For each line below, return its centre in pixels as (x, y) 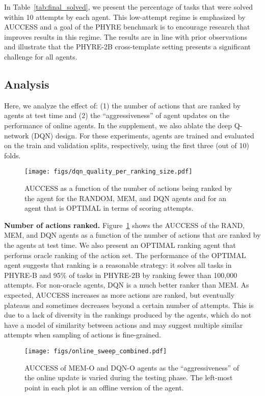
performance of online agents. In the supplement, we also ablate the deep (118, 125)
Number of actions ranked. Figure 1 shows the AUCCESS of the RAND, (124, 225)
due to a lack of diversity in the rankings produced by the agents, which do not (128, 315)
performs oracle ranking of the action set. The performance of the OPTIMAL (125, 255)
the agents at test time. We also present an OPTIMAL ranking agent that (120, 245)
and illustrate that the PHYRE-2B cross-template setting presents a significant (128, 47)
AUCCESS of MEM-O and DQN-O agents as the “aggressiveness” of (132, 367)
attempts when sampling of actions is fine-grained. (83, 335)
